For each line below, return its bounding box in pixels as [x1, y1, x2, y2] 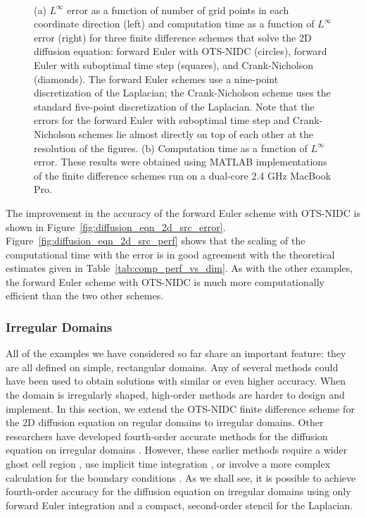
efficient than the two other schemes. [6, 288, 164, 303]
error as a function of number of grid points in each [67, 2, 289, 17]
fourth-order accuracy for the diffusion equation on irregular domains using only [6, 484, 351, 499]
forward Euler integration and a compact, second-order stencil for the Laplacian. [6, 497, 353, 512]
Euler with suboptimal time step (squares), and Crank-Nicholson [34, 57, 313, 72]
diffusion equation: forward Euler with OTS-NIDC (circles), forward [34, 44, 327, 58]
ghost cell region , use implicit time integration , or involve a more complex [6, 456, 331, 471]
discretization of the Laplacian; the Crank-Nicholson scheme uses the [34, 85, 331, 100]
